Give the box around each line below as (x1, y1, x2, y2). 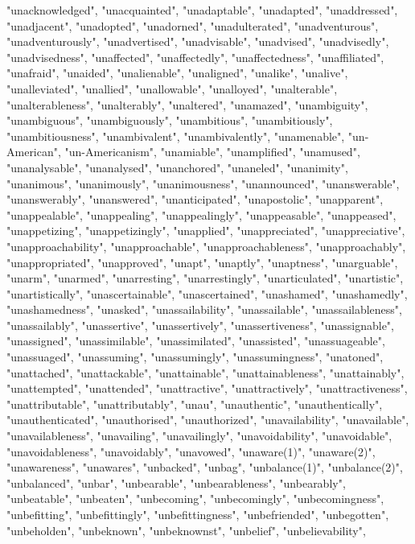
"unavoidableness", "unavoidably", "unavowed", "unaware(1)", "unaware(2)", (6, 443, 376, 460)
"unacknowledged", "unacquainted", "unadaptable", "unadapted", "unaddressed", (6, 2, 398, 18)
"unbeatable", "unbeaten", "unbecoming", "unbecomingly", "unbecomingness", (6, 490, 384, 507)
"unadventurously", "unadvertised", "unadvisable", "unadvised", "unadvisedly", (6, 33, 389, 50)
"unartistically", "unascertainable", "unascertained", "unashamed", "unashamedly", (6, 285, 408, 302)
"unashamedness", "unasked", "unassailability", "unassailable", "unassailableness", (6, 301, 402, 318)
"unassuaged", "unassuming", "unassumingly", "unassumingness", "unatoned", (6, 348, 384, 365)
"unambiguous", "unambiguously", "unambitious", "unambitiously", (6, 112, 333, 129)
